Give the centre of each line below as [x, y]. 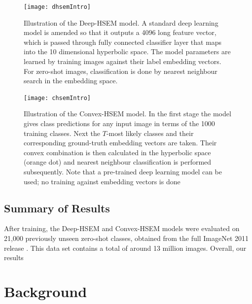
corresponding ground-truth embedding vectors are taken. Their [120, 143]
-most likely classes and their [150, 133]
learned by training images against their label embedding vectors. [123, 61]
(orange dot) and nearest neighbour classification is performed [118, 162]
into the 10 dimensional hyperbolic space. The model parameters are [127, 51]
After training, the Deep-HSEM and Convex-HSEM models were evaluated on [122, 228]
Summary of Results [57, 208]
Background [46, 291]
